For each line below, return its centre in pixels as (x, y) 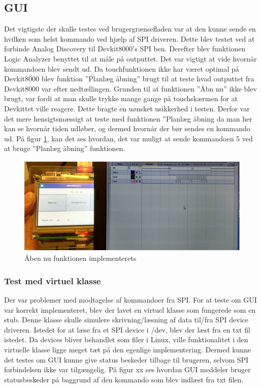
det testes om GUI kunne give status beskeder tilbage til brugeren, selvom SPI (126, 359)
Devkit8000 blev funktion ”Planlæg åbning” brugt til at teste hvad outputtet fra (129, 79)
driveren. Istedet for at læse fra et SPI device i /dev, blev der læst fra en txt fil (127, 329)
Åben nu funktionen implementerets (80, 258)
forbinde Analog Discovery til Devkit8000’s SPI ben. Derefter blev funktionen (125, 49)
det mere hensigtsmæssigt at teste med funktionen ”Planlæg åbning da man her (128, 118)
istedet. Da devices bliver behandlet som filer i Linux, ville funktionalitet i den (126, 339)
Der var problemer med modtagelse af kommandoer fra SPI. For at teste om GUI (130, 300)
